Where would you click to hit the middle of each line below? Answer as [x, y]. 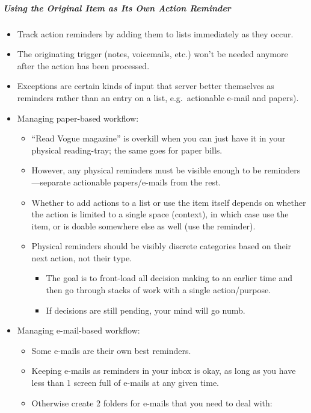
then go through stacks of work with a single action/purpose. [159, 290]
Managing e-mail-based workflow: [79, 330]
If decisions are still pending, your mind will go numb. [146, 310]
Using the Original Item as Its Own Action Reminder [117, 8]
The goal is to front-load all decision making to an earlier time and [169, 278]
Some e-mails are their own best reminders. [111, 350]
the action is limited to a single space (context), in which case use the [160, 214]
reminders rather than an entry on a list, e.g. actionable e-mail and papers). [158, 97]
